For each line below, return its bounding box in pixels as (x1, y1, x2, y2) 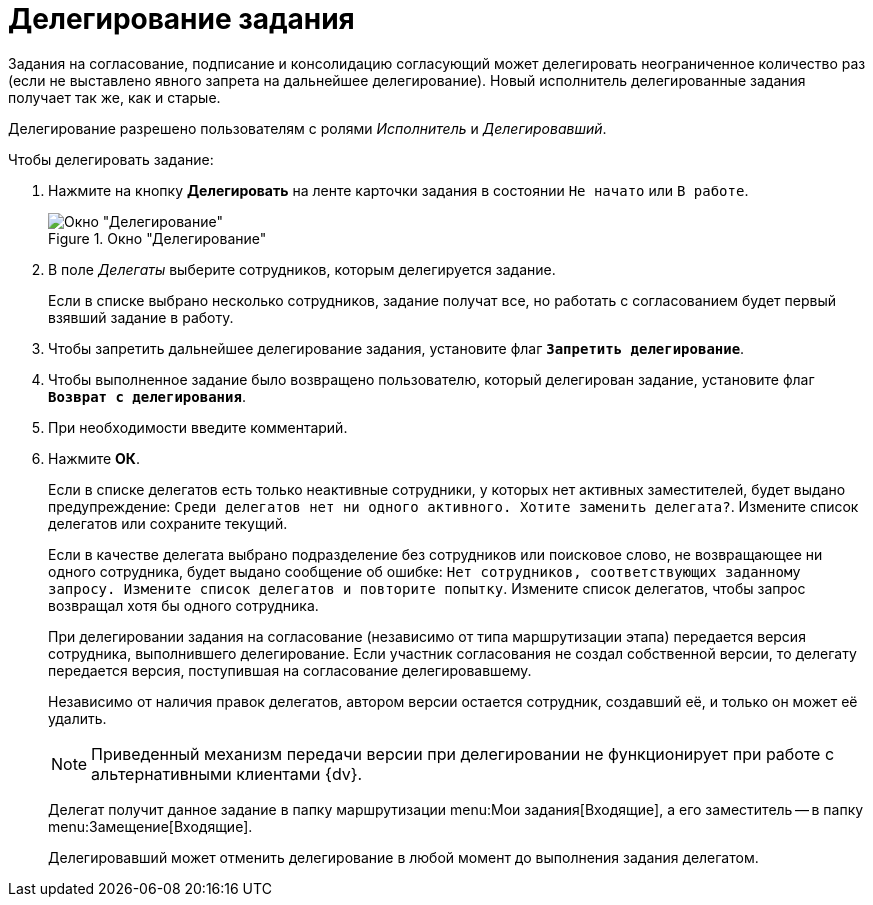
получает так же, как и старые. (8, 88, 221, 106)
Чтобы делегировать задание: (8, 150, 214, 168)
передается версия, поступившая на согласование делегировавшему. (48, 661, 532, 679)
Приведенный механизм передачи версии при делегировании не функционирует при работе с (91, 743, 835, 764)
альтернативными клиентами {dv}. (91, 763, 363, 784)
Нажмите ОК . (48, 449, 140, 467)
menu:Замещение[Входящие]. (48, 817, 253, 835)
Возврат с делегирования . (48, 387, 246, 405)
